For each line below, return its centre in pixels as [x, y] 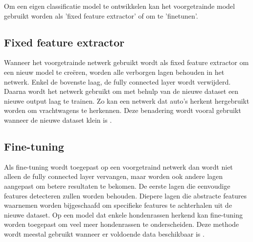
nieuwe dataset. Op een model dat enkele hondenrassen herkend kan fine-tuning [123, 214]
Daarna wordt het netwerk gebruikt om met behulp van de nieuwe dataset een [121, 91]
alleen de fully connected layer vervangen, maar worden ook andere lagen [114, 176]
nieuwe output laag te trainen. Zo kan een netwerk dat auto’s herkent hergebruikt [127, 100]
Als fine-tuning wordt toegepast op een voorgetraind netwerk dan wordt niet [118, 166]
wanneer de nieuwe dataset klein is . [58, 120]
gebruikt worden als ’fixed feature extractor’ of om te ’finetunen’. [101, 15]
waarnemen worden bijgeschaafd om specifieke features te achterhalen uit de [118, 205]
